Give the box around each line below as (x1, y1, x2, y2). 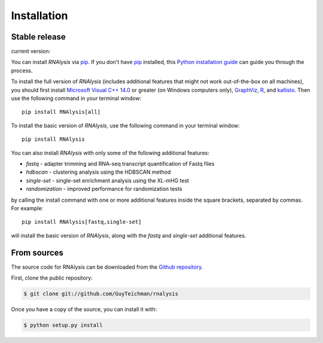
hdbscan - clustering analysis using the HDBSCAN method (26, 168, 171, 176)
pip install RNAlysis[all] (22, 108, 101, 116)
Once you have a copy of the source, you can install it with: (11, 305, 157, 312)
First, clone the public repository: (11, 274, 93, 281)
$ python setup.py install (23, 321, 103, 329)
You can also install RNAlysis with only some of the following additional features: (11, 149, 209, 156)
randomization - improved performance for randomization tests (26, 186, 182, 193)
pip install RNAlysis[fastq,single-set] (22, 218, 142, 226)
